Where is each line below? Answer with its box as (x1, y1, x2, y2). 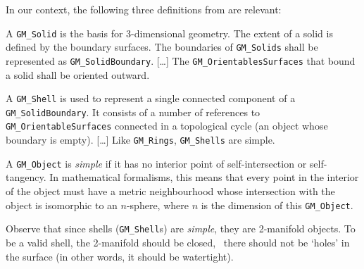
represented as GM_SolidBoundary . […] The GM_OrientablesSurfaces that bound (6, 53, 356, 68)
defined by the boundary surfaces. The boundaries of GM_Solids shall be (6, 39, 318, 54)
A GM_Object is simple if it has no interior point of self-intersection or (6, 156, 307, 170)
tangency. (6, 170, 46, 184)
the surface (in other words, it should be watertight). (6, 249, 234, 263)
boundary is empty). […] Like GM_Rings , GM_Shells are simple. (6, 132, 275, 147)
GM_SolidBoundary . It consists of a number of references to (6, 104, 261, 119)
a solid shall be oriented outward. (6, 67, 150, 82)
